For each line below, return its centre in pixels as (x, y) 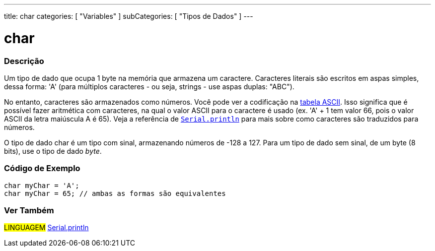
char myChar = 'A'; (42, 185)
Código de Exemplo (42, 168)
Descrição (24, 61)
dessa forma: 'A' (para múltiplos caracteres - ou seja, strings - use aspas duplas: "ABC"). (149, 86)
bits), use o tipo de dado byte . (53, 151)
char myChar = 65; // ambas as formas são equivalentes (115, 193)
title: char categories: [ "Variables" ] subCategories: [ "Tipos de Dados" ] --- (129, 16)
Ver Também (29, 210)
